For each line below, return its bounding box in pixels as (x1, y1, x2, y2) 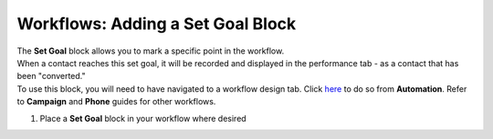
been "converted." (16, 71, 86, 82)
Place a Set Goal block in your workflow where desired (39, 113, 246, 124)
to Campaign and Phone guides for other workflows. (16, 96, 216, 107)
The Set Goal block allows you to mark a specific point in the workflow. (16, 45, 285, 56)
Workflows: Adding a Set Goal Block (16, 14, 297, 34)
